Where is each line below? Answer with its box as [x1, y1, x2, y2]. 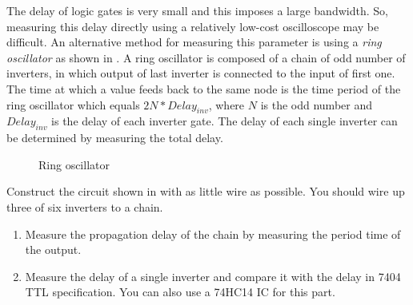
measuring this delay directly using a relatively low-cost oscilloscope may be [6, 18, 379, 34]
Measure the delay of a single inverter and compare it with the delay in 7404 [25, 267, 401, 284]
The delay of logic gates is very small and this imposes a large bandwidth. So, [6, 2, 388, 18]
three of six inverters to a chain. [6, 198, 163, 215]
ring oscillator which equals [6, 96, 140, 113]
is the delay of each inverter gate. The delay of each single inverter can [51, 113, 398, 129]
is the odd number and [260, 96, 372, 113]
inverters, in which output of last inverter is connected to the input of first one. [6, 65, 395, 81]
